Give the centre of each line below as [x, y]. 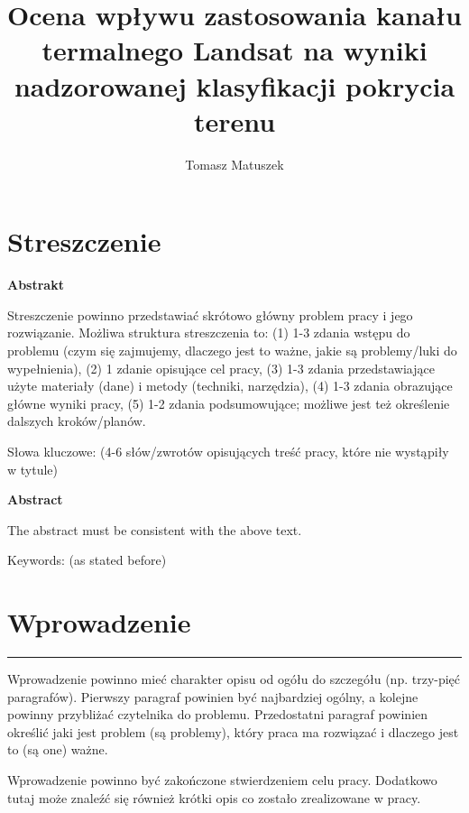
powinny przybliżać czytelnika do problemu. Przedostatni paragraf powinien [218, 714]
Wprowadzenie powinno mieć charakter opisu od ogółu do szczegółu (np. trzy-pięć [234, 679]
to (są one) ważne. [58, 749]
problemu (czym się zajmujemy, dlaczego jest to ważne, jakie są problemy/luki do [232, 350]
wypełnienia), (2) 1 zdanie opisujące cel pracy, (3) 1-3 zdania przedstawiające [221, 368]
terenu [234, 120]
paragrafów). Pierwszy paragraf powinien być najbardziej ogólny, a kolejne [213, 696]
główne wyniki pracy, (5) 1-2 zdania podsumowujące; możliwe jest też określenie [229, 403]
